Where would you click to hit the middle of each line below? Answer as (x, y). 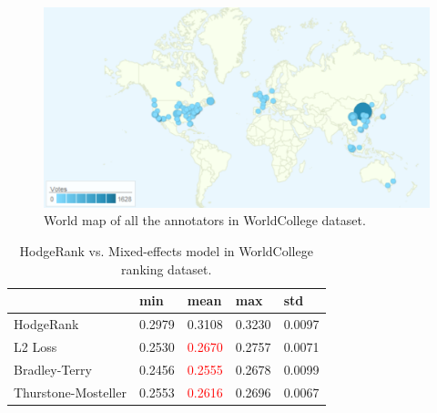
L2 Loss (36, 346)
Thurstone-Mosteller (70, 392)
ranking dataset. (167, 268)
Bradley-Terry (53, 369)
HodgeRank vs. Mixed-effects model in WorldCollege (166, 251)
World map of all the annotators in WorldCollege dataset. (205, 220)
